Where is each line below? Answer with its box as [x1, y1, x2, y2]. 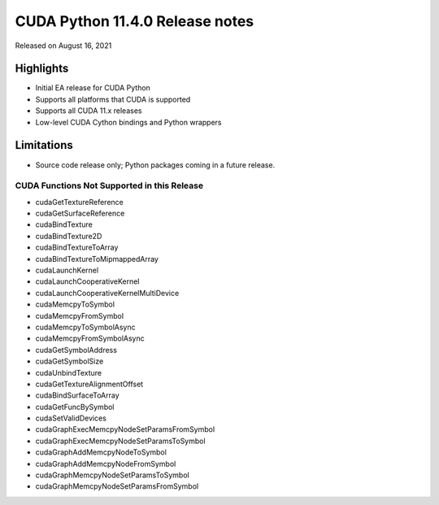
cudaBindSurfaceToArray [35, 390, 120, 400]
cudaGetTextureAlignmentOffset [35, 379, 144, 389]
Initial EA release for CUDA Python [35, 83, 150, 93]
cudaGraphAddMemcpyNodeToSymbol [35, 447, 167, 457]
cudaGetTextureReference [35, 197, 124, 207]
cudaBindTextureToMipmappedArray [35, 254, 159, 263]
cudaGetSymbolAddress [35, 345, 118, 355]
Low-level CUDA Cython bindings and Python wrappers [35, 117, 223, 127]
